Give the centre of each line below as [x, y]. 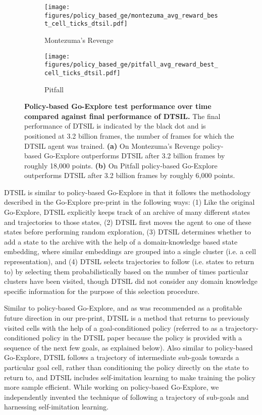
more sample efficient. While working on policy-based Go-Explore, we [112, 387]
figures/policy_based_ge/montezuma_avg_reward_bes [131, 15]
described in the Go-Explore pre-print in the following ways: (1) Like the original [129, 202]
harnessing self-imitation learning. [56, 407]
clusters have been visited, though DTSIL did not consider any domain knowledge [131, 281]
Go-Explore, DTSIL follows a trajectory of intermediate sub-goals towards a [122, 357]
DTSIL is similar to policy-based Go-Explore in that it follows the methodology [127, 192]
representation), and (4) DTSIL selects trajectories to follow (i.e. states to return [129, 261]
